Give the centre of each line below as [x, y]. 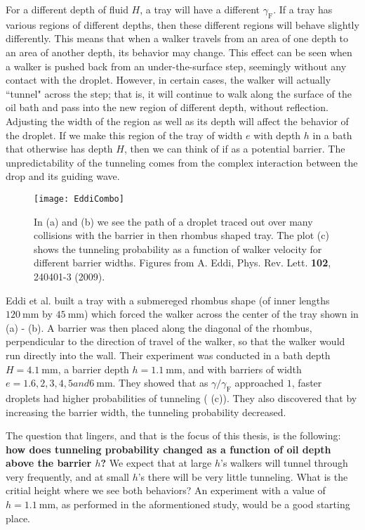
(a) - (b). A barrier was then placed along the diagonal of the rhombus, [159, 327]
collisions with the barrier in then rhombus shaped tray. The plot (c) [181, 235]
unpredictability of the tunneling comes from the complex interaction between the [182, 162]
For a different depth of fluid [67, 9]
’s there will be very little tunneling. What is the [243, 476]
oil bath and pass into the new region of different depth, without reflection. [167, 107]
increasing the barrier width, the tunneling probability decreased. [146, 412]
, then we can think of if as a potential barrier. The [234, 149]
